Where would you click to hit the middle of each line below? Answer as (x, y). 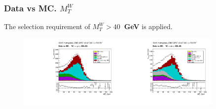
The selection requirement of (47, 26)
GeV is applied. (148, 26)
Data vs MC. (30, 8)
